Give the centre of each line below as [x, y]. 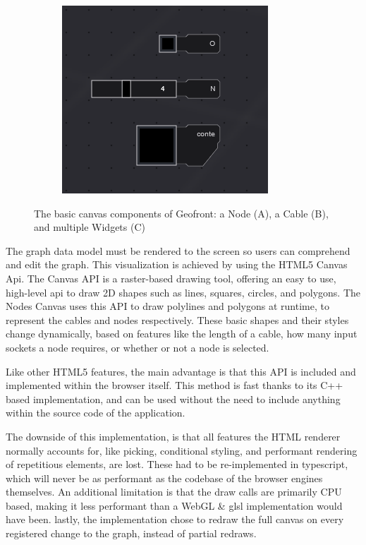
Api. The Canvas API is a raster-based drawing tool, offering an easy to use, [171, 278]
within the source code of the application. [96, 413]
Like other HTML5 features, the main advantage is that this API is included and [181, 371]
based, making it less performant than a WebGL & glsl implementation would [174, 505]
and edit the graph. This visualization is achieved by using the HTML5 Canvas [177, 264]
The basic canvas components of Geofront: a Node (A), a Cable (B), [181, 213]
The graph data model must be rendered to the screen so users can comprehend [178, 250]
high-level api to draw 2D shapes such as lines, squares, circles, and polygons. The [183, 292]
